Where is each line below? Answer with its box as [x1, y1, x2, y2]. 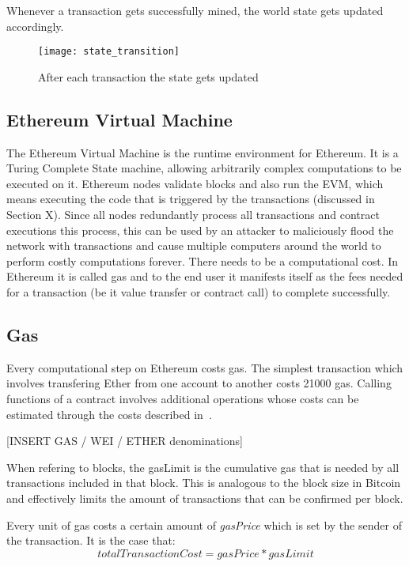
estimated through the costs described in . [6, 406, 212, 422]
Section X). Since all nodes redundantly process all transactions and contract [6, 206, 380, 223]
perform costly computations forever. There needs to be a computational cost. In [6, 252, 399, 269]
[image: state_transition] [38, 46, 180, 58]
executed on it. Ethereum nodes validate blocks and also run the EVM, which [6, 175, 384, 191]
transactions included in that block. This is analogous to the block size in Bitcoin [6, 474, 401, 491]
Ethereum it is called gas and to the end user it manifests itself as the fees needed [6, 268, 403, 285]
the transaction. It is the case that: [6, 532, 176, 549]
